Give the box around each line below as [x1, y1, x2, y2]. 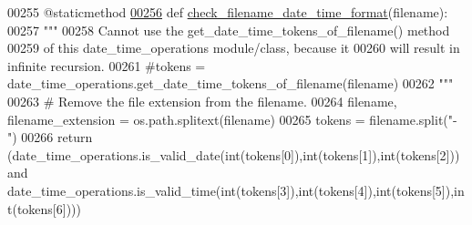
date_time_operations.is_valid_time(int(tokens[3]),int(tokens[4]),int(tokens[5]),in [7, 180, 465, 199]
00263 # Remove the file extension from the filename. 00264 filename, [7, 91, 397, 110]
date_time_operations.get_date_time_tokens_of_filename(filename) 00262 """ [7, 74, 454, 93]
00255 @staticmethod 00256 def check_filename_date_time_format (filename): [7, 3, 448, 21]
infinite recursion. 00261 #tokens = [7, 56, 206, 75]
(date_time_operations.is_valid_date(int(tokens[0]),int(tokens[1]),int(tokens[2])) [7, 145, 460, 164]
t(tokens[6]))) [7, 199, 81, 218]
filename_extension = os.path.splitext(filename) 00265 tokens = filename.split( [7, 109, 448, 128]
